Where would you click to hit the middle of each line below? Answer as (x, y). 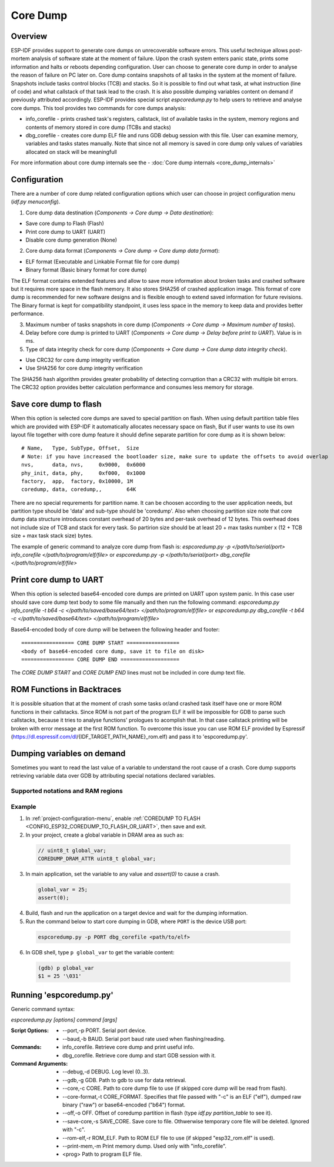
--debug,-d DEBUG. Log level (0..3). (106, 1072)
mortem (21, 58)
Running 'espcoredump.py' (62, 995)
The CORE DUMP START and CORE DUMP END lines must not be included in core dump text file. (128, 673)
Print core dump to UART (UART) (66, 232)
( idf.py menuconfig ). (36, 202)
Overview (29, 36)
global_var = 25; (63, 890)
